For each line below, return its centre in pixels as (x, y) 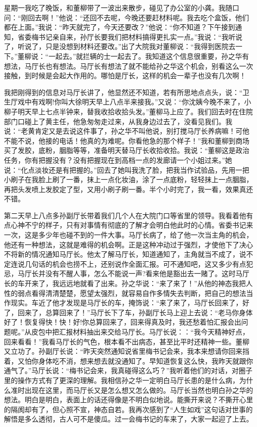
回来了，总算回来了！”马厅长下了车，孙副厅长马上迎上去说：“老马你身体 (135, 312)
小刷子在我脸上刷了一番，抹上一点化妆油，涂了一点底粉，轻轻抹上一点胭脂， (128, 179)
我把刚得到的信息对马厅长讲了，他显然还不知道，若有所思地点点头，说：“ (123, 92)
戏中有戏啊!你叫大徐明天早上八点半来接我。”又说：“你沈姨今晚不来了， (131, 102)
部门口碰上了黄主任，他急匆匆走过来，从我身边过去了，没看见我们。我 (118, 121)
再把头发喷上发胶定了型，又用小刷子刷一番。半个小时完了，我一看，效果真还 (128, 189)
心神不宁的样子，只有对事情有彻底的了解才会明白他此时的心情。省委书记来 (132, 225)
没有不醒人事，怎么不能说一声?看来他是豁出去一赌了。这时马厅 (147, 273)
